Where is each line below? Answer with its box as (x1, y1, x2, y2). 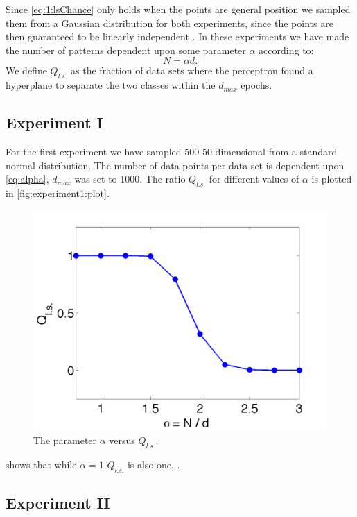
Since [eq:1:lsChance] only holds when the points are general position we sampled (6, 2, 351, 16)
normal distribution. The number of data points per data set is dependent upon (6, 158, 345, 172)
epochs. (241, 78, 272, 92)
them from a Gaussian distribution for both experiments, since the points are (6, 15, 333, 30)
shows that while (6, 457, 77, 471)
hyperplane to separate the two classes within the (6, 78, 216, 92)
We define (6, 63, 47, 78)
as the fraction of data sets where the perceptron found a (71, 63, 313, 78)
